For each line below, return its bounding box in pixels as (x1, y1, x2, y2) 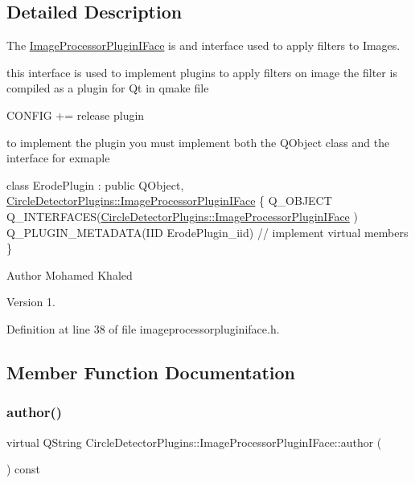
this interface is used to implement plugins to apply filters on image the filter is (6, 63, 397, 80)
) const (6, 460, 41, 477)
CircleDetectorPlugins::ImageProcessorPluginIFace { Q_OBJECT (6, 192, 332, 209)
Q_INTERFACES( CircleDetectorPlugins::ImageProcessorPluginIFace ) (6, 207, 358, 224)
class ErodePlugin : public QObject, (6, 176, 184, 193)
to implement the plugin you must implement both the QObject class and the (6, 133, 390, 150)
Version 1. (6, 293, 55, 310)
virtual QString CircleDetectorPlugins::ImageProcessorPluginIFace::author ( (6, 433, 382, 450)
